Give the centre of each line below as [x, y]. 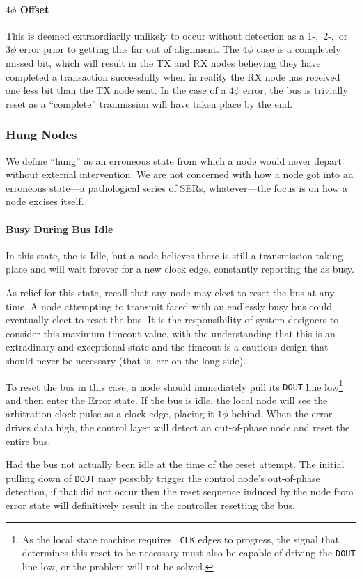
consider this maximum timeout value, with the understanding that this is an [171, 333]
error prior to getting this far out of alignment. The [129, 49]
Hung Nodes [41, 135]
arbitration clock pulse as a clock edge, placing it [110, 414]
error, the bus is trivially [296, 90]
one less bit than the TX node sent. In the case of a [116, 90]
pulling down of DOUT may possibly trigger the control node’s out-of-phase [163, 477]
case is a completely [299, 49]
